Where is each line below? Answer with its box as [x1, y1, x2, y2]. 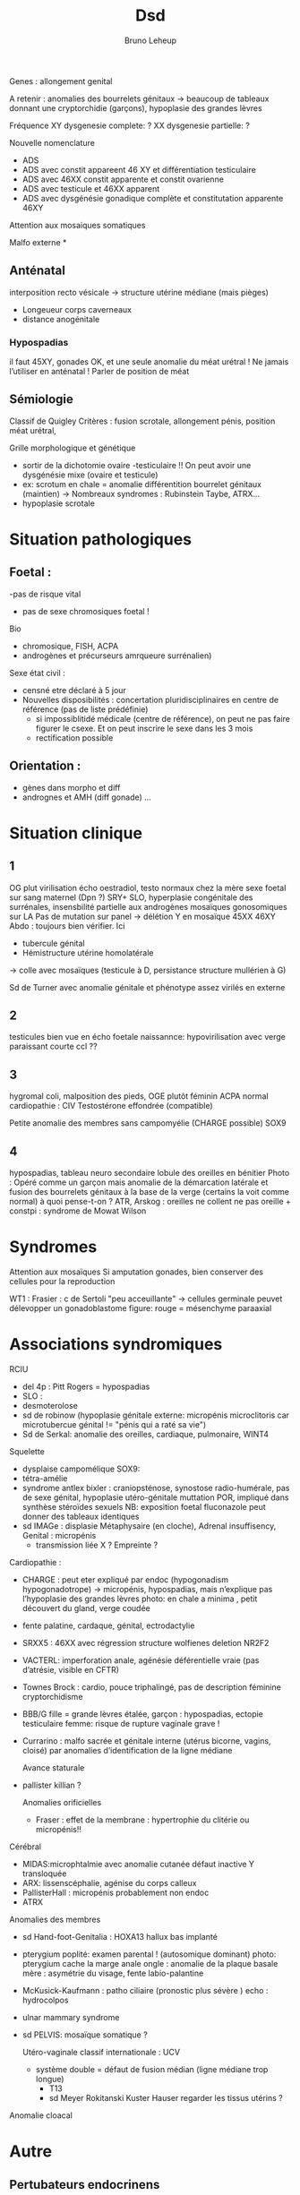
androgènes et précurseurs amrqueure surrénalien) [21, 650, 212, 661]
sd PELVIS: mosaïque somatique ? [21, 2029, 148, 2040]
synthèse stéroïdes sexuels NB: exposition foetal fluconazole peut [21, 1501, 266, 1512]
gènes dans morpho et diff [21, 782, 121, 793]
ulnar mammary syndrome [21, 2011, 120, 2022]
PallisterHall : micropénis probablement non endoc [21, 1887, 210, 1898]
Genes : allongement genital [9, 75, 113, 86]
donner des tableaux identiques [21, 1511, 140, 1522]
